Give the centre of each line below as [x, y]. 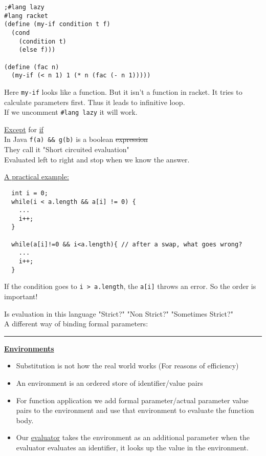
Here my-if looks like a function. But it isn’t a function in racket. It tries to [123, 91]
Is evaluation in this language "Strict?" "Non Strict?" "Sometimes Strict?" [119, 313]
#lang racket [26, 16]
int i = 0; [30, 193]
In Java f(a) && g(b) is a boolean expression [76, 139]
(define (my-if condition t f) [57, 24]
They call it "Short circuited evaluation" [67, 149]
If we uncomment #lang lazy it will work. [71, 112]
